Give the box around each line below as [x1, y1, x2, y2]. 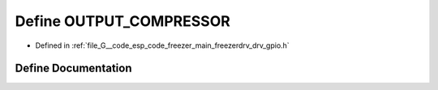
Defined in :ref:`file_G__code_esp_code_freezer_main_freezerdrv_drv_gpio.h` [35, 41, 290, 50]
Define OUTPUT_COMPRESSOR [15, 12, 230, 30]
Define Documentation [15, 62, 132, 75]
